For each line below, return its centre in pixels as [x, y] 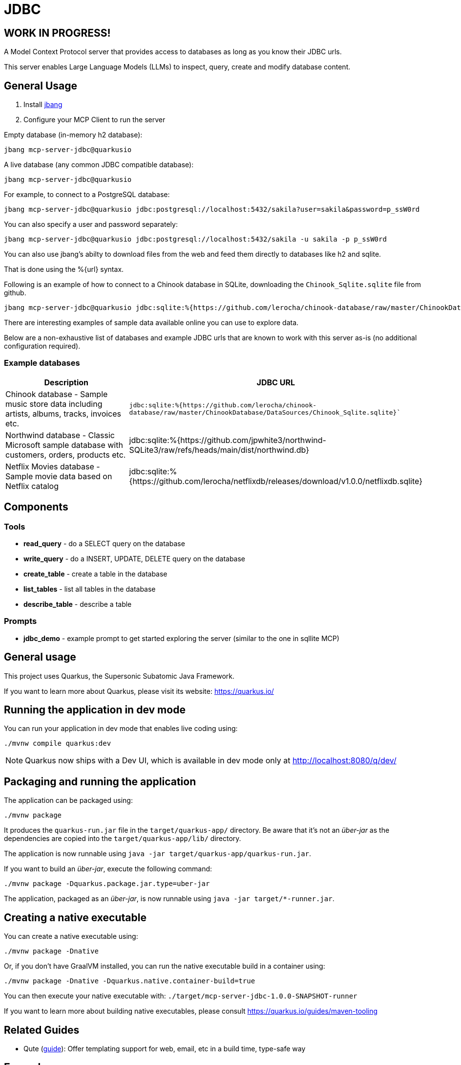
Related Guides [42, 1030]
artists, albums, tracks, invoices [63, 413]
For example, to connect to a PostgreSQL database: [87, 195]
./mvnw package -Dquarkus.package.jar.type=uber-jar [107, 884]
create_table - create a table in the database [95, 574]
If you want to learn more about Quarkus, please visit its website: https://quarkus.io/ [139, 691]
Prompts [21, 621]
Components [36, 507]
